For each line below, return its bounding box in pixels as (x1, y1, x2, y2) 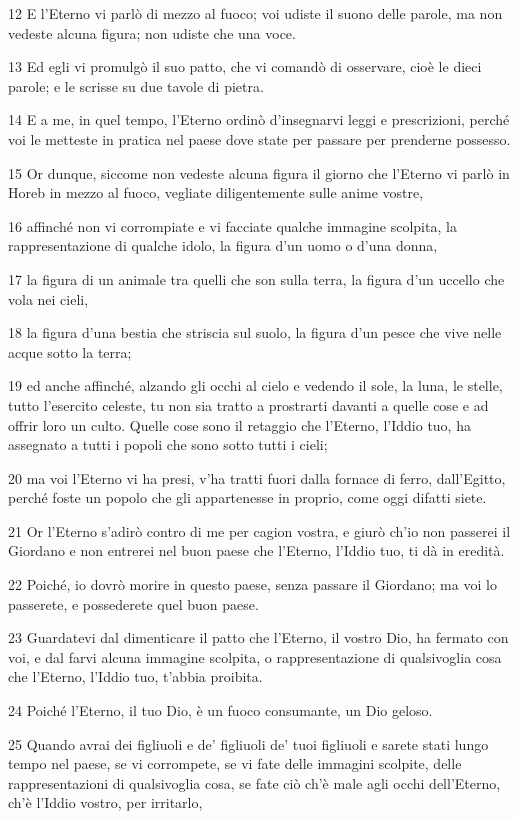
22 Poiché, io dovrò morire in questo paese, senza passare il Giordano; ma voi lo (8, 574, 497, 595)
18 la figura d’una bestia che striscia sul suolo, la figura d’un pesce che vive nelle (8, 322, 502, 343)
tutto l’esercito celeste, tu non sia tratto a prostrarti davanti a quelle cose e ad (8, 394, 489, 415)
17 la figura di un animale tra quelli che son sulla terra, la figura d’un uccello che (8, 268, 505, 289)
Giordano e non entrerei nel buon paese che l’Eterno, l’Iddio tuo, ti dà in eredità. (8, 540, 505, 561)
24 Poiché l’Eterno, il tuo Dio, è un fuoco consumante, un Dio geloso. (8, 700, 433, 721)
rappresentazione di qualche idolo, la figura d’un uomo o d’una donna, (8, 235, 438, 256)
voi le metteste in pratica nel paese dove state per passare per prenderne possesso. (8, 128, 511, 149)
